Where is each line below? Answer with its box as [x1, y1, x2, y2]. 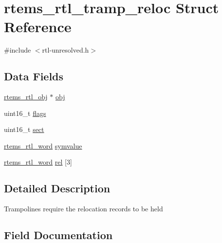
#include [4, 45, 31, 55]
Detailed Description [4, 181, 111, 196]
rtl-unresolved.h [42, 45, 89, 55]
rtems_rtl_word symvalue [4, 140, 82, 150]
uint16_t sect [4, 124, 44, 134]
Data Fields [4, 69, 64, 84]
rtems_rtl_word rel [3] [4, 157, 72, 167]
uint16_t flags [4, 108, 46, 118]
